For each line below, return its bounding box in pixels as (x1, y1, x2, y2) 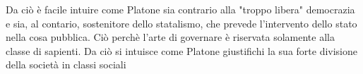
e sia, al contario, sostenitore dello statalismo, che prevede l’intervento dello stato (6, 16, 357, 30)
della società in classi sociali (6, 57, 126, 72)
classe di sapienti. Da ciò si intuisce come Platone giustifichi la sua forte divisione (6, 43, 358, 58)
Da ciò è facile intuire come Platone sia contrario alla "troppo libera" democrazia (6, 2, 355, 16)
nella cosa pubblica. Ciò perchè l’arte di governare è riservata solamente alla (6, 30, 335, 44)
